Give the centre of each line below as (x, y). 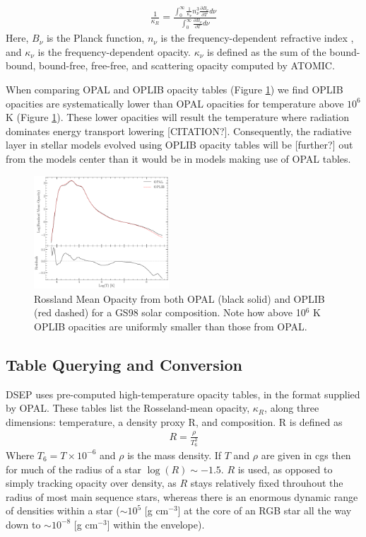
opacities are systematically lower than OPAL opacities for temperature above (175, 103)
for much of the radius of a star (73, 469)
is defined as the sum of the (266, 51)
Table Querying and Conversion (124, 364)
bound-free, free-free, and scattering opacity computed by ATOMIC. (187, 65)
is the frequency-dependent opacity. (114, 51)
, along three (292, 408)
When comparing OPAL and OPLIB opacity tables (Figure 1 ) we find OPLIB (175, 89)
